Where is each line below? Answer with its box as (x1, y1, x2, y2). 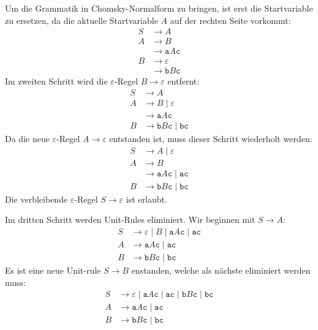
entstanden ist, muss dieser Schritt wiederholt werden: (109, 132, 312, 145)
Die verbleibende (5, 192, 68, 205)
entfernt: (167, 75, 200, 88)
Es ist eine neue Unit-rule (5, 264, 101, 277)
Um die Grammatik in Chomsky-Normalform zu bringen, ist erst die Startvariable (5, 2, 313, 14)
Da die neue (5, 132, 50, 145)
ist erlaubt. (126, 192, 167, 205)
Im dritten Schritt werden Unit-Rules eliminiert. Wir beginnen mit (5, 213, 256, 226)
